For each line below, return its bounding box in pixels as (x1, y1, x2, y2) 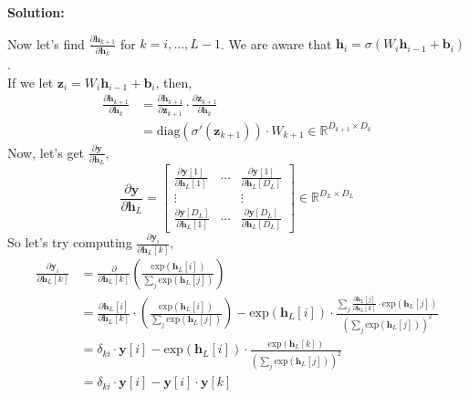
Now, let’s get (7, 142, 85, 162)
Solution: (7, 3, 65, 21)
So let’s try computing (7, 233, 132, 252)
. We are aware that (221, 34, 332, 53)
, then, (155, 72, 193, 91)
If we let (7, 72, 54, 91)
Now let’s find (7, 34, 85, 53)
